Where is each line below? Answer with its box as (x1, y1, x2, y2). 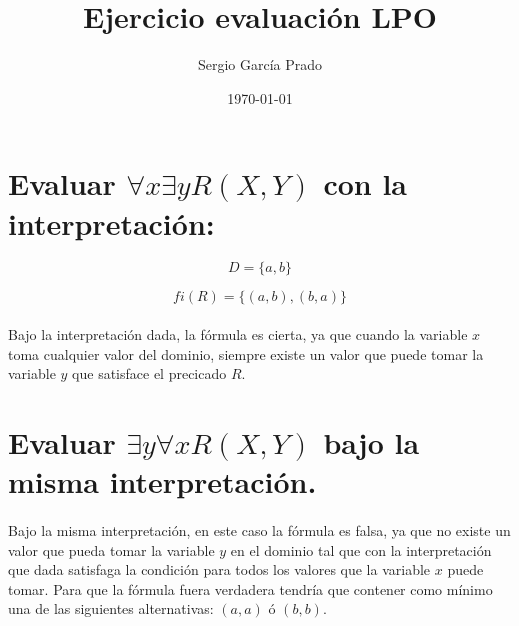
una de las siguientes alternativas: (8, 598, 214, 619)
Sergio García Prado (197, 54, 323, 75)
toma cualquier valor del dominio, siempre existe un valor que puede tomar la (8, 343, 484, 364)
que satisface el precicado (72, 363, 227, 384)
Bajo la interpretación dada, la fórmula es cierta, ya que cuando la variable (8, 324, 468, 345)
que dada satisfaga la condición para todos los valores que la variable (8, 559, 431, 580)
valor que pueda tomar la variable (8, 539, 215, 560)
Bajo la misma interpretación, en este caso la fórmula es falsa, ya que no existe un (8, 519, 511, 540)
